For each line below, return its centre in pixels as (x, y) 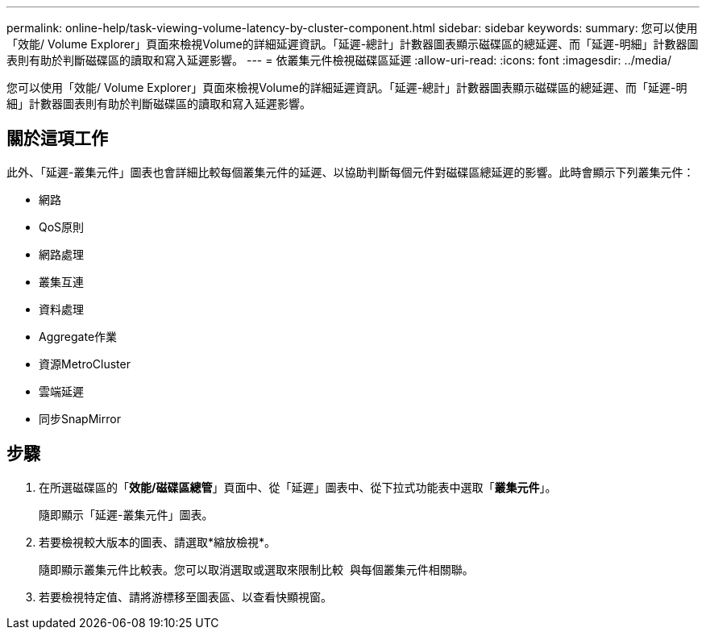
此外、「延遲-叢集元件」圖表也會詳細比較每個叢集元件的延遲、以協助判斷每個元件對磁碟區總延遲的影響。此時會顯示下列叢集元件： (351, 172)
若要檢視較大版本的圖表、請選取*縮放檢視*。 (158, 542)
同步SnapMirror (80, 418)
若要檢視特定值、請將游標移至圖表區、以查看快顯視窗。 (185, 597)
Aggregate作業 (78, 336)
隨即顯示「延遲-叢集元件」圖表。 (126, 514)
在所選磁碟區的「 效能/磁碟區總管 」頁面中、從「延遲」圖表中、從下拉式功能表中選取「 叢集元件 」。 (298, 487)
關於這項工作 (57, 139)
